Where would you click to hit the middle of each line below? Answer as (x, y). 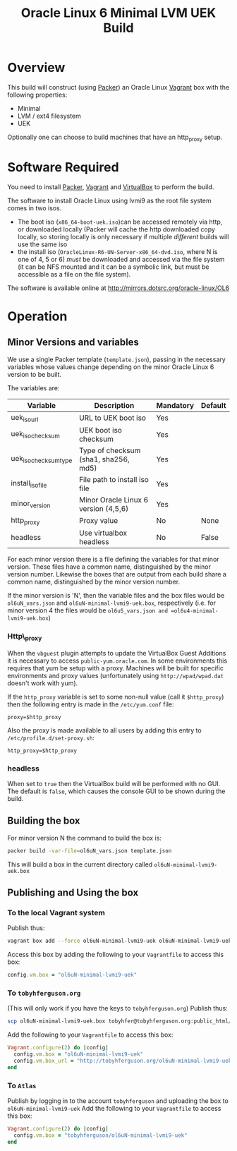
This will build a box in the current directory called (80, 864)
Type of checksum (110, 450)
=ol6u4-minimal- (194, 611)
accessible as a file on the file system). (74, 274)
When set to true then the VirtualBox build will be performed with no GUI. (114, 783)
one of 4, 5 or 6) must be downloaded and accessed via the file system (121, 259)
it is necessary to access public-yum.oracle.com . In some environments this (117, 661)
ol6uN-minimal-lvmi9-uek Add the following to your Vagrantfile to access (114, 1108)
